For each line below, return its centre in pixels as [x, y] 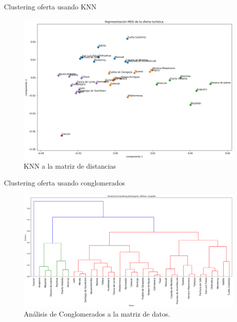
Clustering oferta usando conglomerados [64, 182]
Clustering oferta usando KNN [50, 6]
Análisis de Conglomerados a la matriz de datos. [97, 314]
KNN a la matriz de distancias [70, 166]
